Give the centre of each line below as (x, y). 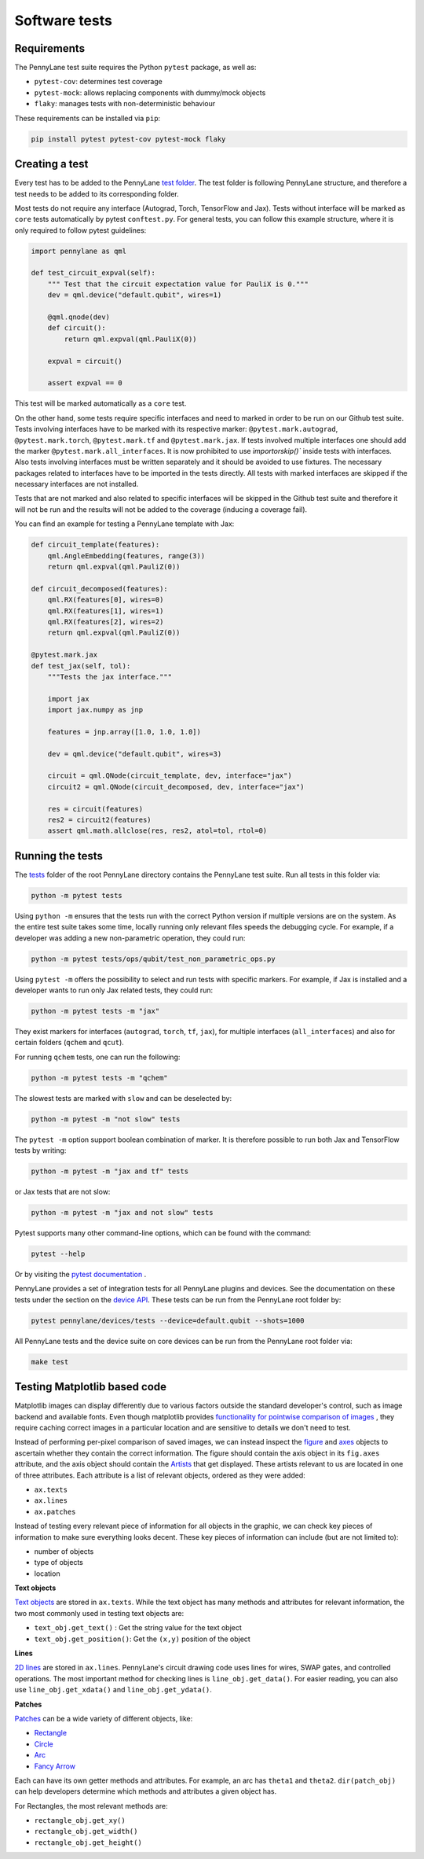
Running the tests (59, 856)
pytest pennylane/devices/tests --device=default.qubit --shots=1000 (168, 1320)
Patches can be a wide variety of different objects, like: (104, 1718)
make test (50, 1362)
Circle (44, 1744)
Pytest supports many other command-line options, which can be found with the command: (163, 1233)
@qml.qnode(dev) (79, 317)
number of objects (64, 1551)
